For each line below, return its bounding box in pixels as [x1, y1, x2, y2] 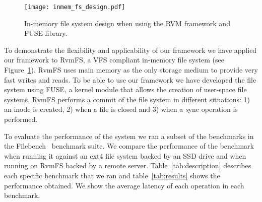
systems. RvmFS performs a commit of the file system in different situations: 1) [4, 94, 250, 104]
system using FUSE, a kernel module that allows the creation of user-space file [4, 84, 247, 95]
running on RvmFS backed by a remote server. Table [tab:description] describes [4, 160, 251, 171]
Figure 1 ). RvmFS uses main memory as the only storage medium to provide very [4, 64, 258, 75]
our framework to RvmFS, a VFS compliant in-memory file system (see [4, 54, 224, 65]
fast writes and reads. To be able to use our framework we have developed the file [4, 74, 256, 85]
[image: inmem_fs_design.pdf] [24, 4, 125, 11]
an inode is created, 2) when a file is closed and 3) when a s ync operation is [4, 104, 238, 114]
